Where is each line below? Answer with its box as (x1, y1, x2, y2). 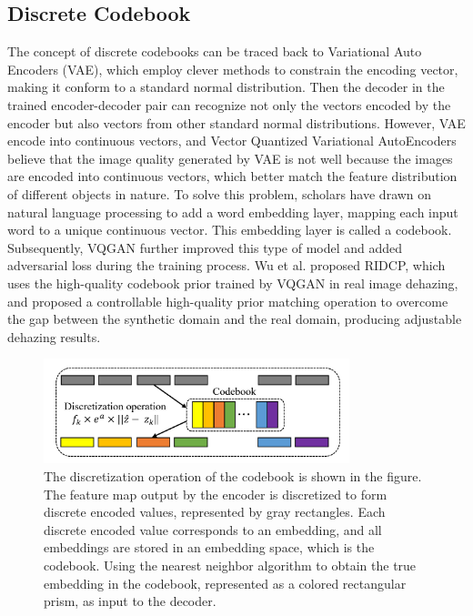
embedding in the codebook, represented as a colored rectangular (44, 573, 407, 592)
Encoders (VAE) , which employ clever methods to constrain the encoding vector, (7, 59, 458, 78)
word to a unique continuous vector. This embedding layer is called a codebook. (7, 220, 452, 239)
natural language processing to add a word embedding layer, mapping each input (7, 202, 458, 221)
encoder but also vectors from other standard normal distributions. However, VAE (7, 113, 466, 132)
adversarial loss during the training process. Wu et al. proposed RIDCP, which (7, 256, 446, 275)
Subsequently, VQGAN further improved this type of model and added (7, 237, 403, 257)
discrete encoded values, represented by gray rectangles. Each (44, 502, 386, 521)
